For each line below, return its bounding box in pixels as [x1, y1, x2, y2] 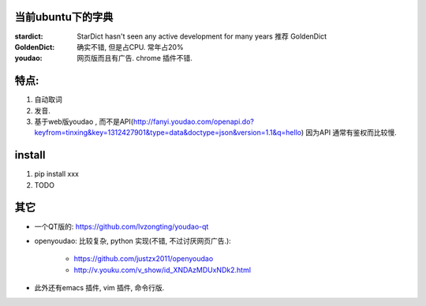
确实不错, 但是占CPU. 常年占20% [77, 42, 185, 51]
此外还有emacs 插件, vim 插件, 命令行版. [34, 283, 165, 293]
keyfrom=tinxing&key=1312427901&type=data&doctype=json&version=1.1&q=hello [34, 128, 302, 137]
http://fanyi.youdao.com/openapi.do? [133, 117, 254, 126]
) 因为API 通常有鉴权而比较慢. [301, 128, 398, 137]
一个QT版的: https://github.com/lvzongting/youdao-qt [34, 222, 209, 231]
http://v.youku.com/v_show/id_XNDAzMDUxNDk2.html [73, 265, 252, 274]
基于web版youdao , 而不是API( [34, 117, 134, 126]
